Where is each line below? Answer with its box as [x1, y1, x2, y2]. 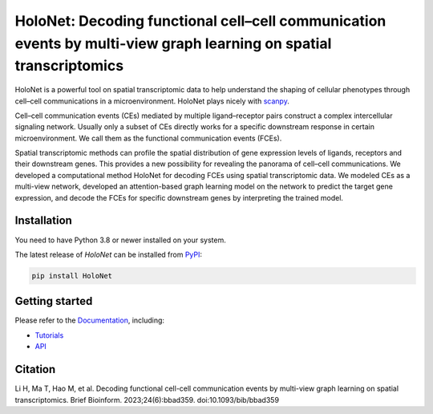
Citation [14, 363, 56, 376]
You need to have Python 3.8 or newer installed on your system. [14, 235, 226, 245]
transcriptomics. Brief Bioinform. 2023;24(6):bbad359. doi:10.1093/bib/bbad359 [14, 395, 280, 404]
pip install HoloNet [31, 271, 112, 280]
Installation [14, 213, 72, 228]
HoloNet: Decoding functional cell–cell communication [14, 12, 386, 30]
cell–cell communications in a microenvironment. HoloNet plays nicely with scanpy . [14, 96, 290, 106]
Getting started [14, 294, 93, 308]
